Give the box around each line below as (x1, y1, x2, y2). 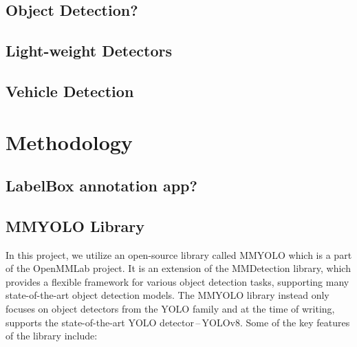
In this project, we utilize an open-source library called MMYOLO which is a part (6, 247, 352, 262)
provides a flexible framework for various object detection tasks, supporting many (6, 274, 349, 288)
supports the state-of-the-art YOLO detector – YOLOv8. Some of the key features (6, 315, 350, 329)
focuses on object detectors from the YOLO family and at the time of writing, (6, 302, 335, 316)
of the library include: (6, 328, 98, 343)
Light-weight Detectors (6, 40, 173, 61)
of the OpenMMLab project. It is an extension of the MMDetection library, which (6, 261, 351, 275)
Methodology (6, 127, 133, 156)
